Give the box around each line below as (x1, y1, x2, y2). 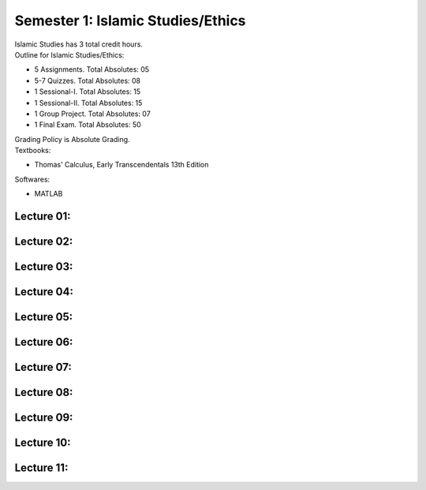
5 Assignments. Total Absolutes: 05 (34, 65, 150, 74)
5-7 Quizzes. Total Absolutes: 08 (34, 76, 141, 85)
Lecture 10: (14, 436, 71, 450)
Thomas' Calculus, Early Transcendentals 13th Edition (34, 160, 209, 170)
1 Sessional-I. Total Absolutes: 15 (34, 87, 141, 96)
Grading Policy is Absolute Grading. (14, 134, 130, 144)
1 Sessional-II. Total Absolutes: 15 (34, 98, 143, 107)
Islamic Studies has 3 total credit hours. (14, 39, 144, 49)
